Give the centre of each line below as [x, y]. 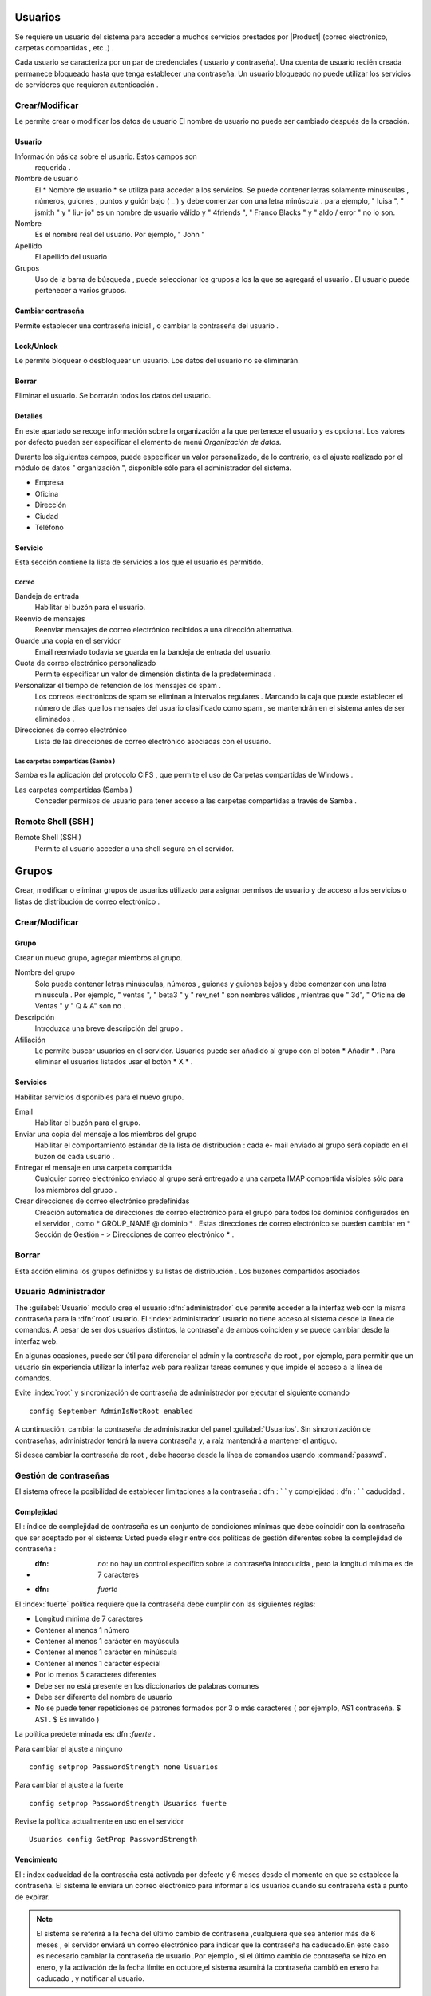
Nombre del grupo [45, 972]
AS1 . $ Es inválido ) [67, 1719]
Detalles [29, 416]
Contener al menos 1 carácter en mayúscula [107, 1641]
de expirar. [32, 1897]
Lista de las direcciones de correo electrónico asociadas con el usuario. [153, 741]
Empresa [49, 482]
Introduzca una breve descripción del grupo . [109, 1028]
